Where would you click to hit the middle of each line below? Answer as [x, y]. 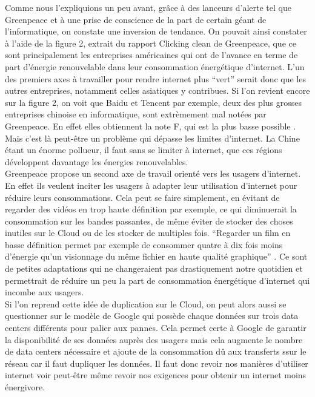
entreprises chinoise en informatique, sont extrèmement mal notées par [136, 114]
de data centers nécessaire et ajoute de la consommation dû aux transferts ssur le [156, 351]
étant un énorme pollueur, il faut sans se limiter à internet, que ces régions [144, 150]
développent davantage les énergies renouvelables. [97, 161]
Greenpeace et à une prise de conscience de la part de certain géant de [136, 19]
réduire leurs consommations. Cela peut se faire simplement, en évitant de [142, 197]
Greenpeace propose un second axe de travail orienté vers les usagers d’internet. [153, 173]
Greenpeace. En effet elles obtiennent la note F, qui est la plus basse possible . [151, 126]
